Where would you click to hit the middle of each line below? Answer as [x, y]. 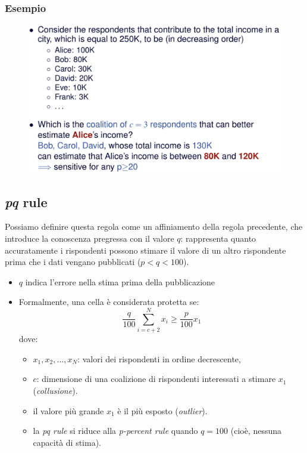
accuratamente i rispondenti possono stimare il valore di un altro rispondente [145, 250]
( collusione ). [55, 390]
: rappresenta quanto [218, 238]
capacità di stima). [67, 442]
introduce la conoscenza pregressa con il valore [90, 238]
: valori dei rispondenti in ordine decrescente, [159, 358]
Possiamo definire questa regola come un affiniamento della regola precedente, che [154, 226]
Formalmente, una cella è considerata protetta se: [109, 302]
